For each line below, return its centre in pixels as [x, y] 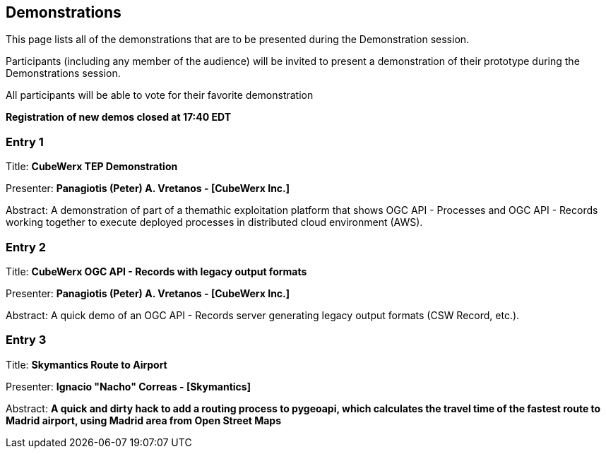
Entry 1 [25, 142]
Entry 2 [26, 247]
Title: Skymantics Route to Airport [87, 364]
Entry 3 [26, 340]
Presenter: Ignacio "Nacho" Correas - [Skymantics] [128, 386]
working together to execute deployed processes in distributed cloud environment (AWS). [214, 222]
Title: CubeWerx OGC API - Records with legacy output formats [156, 271]
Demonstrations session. [63, 73]
